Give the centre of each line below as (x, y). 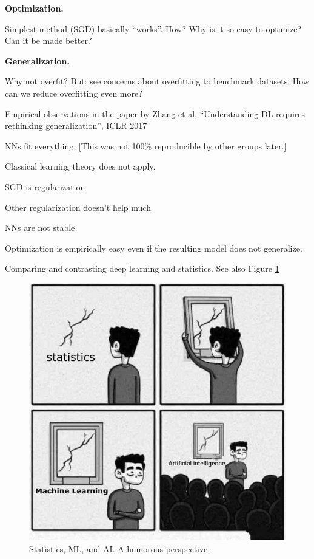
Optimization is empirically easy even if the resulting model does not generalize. (154, 248)
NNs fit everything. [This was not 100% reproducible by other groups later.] (146, 146)
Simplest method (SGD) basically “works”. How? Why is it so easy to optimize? (153, 28)
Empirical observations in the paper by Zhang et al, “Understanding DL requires (155, 113)
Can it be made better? (48, 40)
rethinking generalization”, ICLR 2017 (76, 125)
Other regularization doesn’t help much (78, 207)
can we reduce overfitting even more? (74, 93)
